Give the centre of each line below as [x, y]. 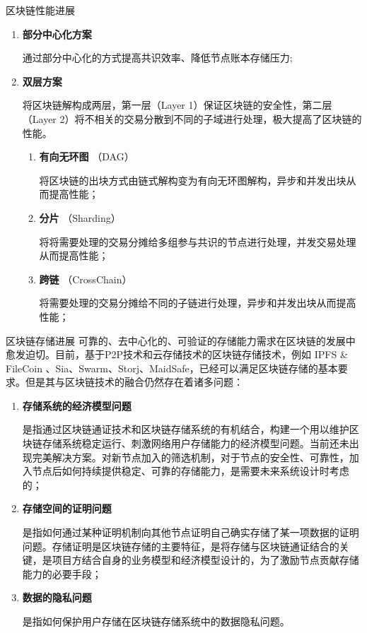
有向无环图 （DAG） [87, 156]
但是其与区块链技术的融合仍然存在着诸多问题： [134, 382]
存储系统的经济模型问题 [77, 405]
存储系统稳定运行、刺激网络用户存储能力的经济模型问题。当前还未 [196, 443]
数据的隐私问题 [57, 597]
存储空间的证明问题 [67, 508]
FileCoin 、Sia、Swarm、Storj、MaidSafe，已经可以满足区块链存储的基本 [172, 368]
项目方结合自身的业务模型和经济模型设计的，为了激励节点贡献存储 [205, 560]
